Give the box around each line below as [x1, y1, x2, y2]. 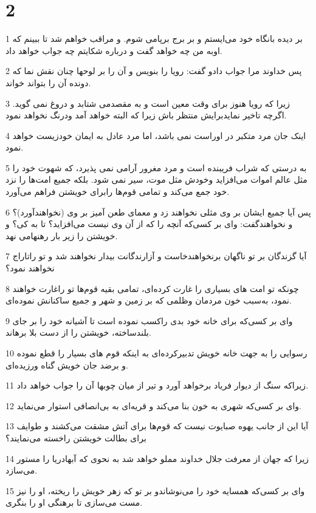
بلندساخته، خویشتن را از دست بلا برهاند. [5, 326, 151, 339]
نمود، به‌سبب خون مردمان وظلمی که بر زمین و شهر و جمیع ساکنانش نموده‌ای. [5, 294, 292, 307]
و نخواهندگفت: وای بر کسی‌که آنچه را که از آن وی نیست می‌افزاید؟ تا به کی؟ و [5, 217, 293, 230]
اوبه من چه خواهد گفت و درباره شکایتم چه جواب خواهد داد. [5, 44, 222, 56]
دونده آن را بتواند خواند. [5, 76, 91, 89]
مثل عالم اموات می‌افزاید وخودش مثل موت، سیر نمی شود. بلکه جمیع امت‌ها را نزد [5, 173, 307, 186]
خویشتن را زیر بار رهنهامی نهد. [5, 229, 118, 242]
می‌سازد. [5, 464, 38, 477]
